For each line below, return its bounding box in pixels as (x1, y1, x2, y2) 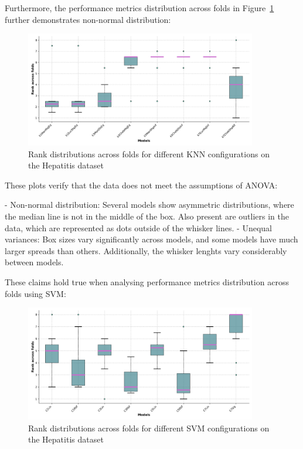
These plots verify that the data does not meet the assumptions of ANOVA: (5, 178, 278, 191)
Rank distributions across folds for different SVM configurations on (28, 421, 270, 434)
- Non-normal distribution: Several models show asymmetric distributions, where (5, 198, 294, 211)
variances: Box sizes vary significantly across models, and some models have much (5, 233, 298, 245)
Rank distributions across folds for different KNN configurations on (28, 147, 270, 160)
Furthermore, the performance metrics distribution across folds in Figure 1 (5, 2, 274, 13)
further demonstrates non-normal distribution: (5, 13, 171, 25)
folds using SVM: (5, 287, 66, 299)
